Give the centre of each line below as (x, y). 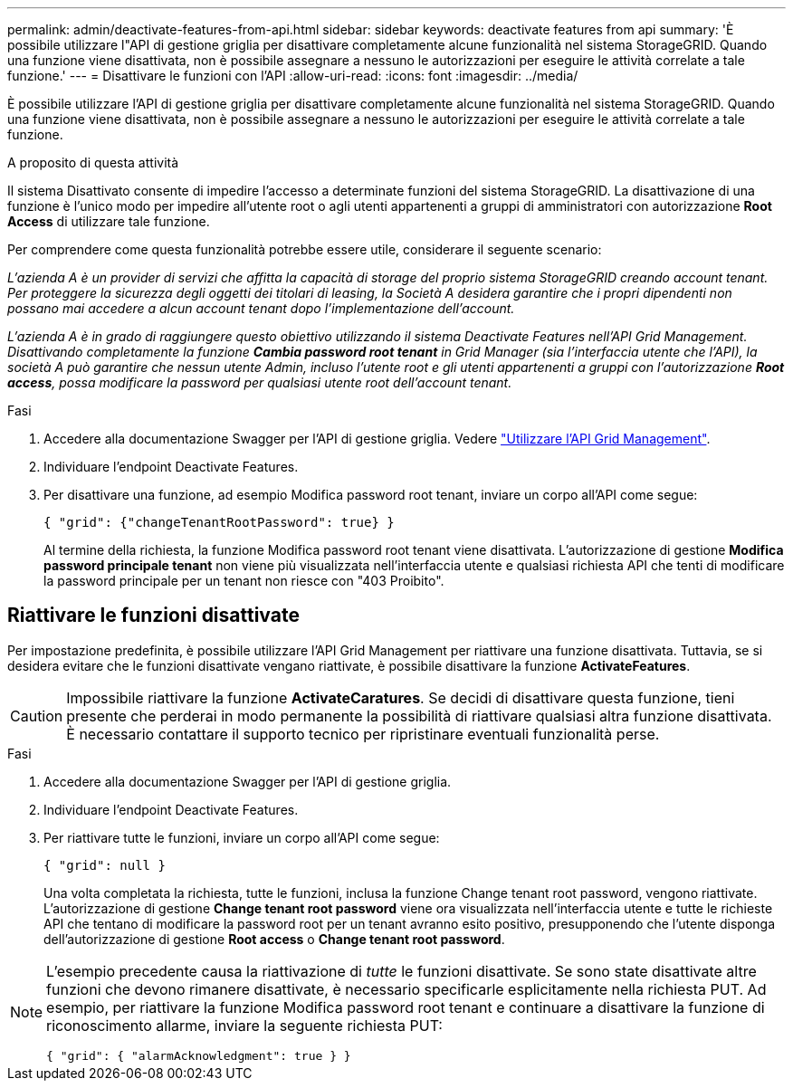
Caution (37, 716)
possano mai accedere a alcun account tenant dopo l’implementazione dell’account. (261, 308)
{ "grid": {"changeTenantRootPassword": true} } (219, 522)
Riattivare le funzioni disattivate (153, 616)
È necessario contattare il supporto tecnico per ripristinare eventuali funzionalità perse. (363, 734)
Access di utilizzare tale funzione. (109, 221)
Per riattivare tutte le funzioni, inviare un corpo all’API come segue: (242, 837)
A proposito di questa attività (93, 162)
